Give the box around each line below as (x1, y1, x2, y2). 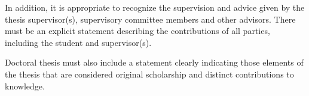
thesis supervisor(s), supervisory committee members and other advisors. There (5, 13, 296, 25)
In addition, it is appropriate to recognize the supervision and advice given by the (5, 1, 305, 13)
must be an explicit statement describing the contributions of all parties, (5, 24, 270, 37)
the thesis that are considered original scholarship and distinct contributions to (5, 67, 294, 80)
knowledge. (5, 79, 45, 92)
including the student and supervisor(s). (5, 36, 152, 48)
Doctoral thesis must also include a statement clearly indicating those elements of (5, 56, 304, 69)
